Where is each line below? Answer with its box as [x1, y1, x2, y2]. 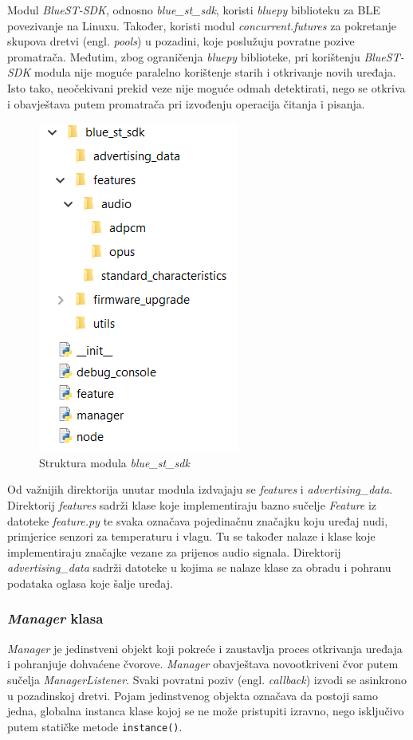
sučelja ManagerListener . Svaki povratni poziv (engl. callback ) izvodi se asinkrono [7, 671, 407, 687]
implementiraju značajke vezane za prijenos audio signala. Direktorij [7, 543, 341, 560]
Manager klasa [7, 608, 104, 628]
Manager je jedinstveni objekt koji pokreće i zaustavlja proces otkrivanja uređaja [7, 640, 403, 656]
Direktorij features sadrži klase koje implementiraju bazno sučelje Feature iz [7, 496, 377, 513]
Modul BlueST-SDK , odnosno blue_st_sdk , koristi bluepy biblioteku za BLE [7, 2, 380, 18]
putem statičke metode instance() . [7, 718, 183, 734]
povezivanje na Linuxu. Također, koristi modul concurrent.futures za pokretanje [7, 17, 397, 33]
